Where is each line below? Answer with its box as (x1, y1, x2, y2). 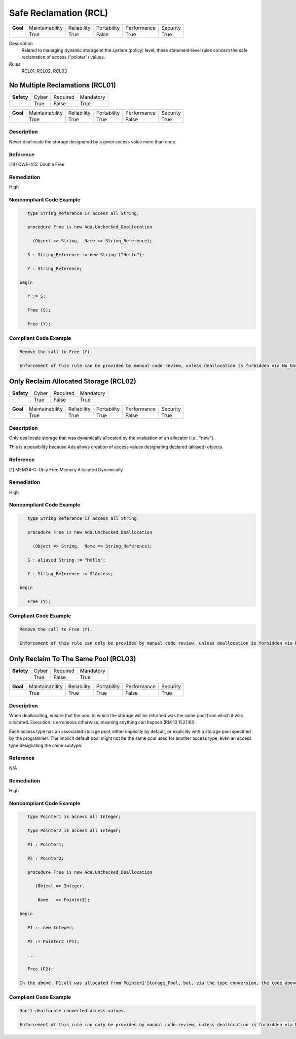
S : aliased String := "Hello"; (27, 557, 106, 563)
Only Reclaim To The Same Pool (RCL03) (9, 655, 136, 663)
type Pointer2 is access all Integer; (27, 828, 121, 833)
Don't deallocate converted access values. (19, 1008, 127, 1013)
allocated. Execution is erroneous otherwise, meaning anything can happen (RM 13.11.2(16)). (9, 720, 196, 725)
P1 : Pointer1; (27, 842, 64, 848)
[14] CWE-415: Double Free (9, 161, 65, 167)
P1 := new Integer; (27, 925, 74, 930)
